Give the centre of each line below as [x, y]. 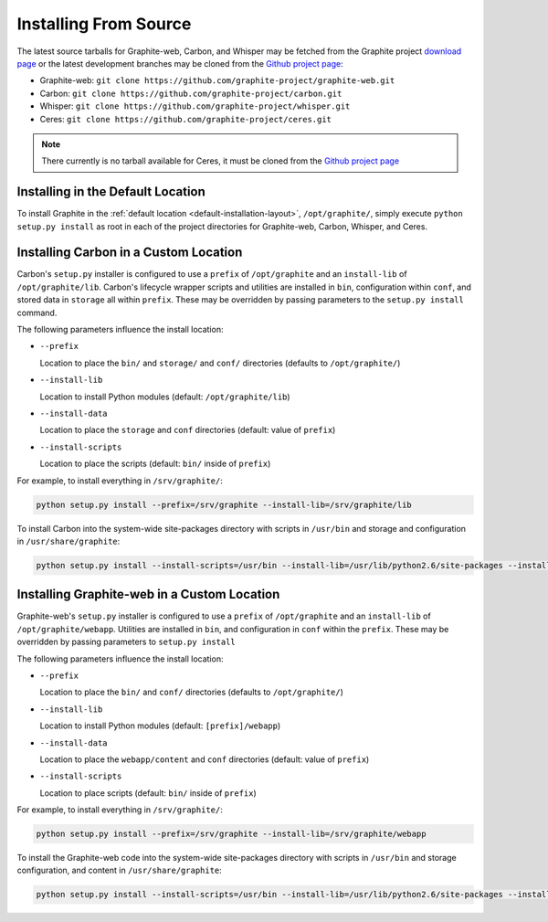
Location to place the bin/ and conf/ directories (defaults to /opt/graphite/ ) [192, 692]
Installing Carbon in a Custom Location [130, 253]
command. [37, 313]
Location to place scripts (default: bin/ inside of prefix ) [148, 793]
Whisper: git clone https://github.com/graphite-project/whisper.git [195, 106]
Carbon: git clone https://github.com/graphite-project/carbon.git [191, 93]
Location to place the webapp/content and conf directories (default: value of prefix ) [205, 759]
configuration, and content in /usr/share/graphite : [120, 870]
